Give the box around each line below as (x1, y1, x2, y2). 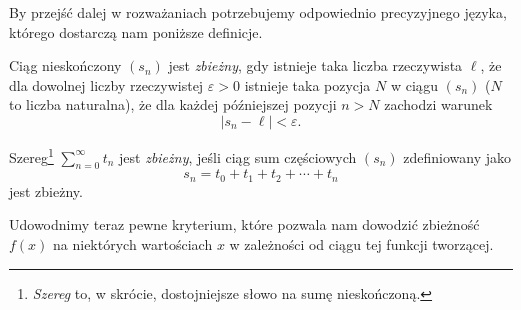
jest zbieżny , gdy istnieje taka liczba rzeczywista (168, 55, 463, 76)
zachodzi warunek (384, 94, 493, 115)
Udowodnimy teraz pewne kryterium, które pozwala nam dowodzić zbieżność (9, 214, 480, 235)
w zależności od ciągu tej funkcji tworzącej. (229, 234, 494, 255)
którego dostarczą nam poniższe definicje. (9, 21, 263, 42)
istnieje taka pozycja (244, 74, 371, 95)
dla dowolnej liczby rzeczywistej (9, 74, 204, 95)
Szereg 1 (9, 143, 54, 167)
